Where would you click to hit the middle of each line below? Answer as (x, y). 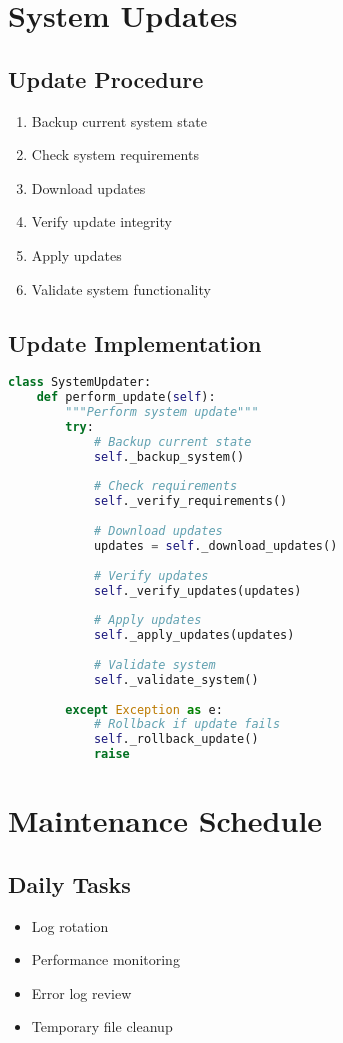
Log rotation (70, 925)
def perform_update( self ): (126, 397)
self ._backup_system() (169, 456)
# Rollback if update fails (187, 724)
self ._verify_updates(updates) (197, 590)
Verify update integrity (101, 221)
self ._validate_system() (176, 679)
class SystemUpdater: (80, 382)
